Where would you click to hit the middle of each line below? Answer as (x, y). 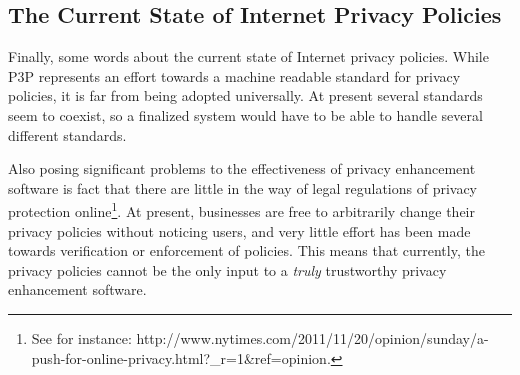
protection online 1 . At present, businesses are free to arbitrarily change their (242, 210)
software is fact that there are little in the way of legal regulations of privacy (243, 187)
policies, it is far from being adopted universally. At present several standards (245, 95)
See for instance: (81, 337)
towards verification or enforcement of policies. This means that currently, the (246, 250)
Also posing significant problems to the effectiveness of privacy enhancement (242, 168)
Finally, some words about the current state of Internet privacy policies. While (248, 56)
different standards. (67, 134)
